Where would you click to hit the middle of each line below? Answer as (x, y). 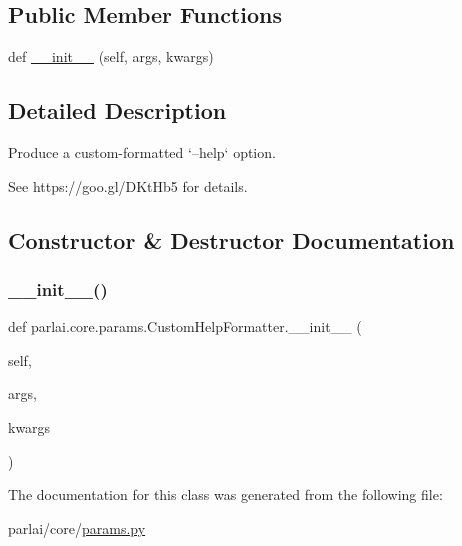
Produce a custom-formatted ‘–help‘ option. (142, 152)
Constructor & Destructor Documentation (231, 239)
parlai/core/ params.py (77, 527)
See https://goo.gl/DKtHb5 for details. (128, 185)
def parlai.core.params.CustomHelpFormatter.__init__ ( (185, 326)
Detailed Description (117, 110)
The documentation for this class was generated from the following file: (225, 494)
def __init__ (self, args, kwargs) (111, 56)
